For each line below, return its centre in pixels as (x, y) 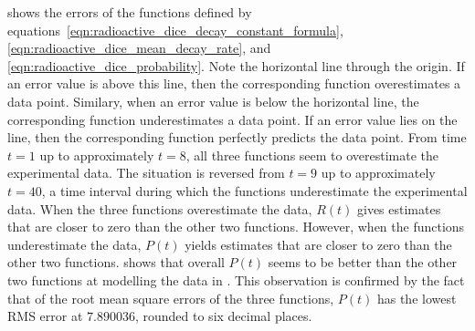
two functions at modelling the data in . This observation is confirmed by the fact (236, 279)
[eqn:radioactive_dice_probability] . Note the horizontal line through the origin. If (236, 65)
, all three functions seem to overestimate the (312, 155)
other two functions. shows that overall (116, 262)
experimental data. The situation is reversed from (146, 173)
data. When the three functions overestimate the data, (160, 208)
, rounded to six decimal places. (223, 316)
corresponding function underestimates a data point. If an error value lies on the (232, 119)
